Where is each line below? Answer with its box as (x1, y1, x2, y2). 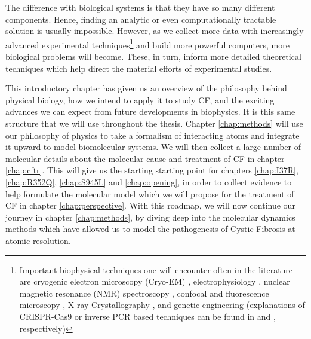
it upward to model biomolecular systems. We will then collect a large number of (5, 141, 301, 153)
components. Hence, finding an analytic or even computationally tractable (5, 13, 276, 25)
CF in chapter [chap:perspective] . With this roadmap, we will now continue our (5, 199, 295, 212)
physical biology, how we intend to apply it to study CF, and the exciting (5, 93, 275, 106)
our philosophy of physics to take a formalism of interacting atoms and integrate (5, 129, 300, 141)
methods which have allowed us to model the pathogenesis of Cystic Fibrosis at (5, 222, 295, 235)
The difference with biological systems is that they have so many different (5, 1, 275, 13)
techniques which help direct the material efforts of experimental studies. (5, 62, 272, 74)
